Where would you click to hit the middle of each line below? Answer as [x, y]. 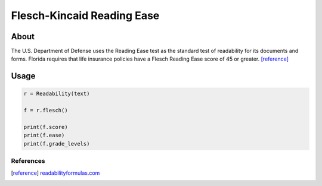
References [28, 161]
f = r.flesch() [46, 111]
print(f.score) [46, 127]
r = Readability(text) [57, 94]
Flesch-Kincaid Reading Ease [85, 15]
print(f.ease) [44, 135]
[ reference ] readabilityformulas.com [55, 173]
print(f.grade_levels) [57, 144]
